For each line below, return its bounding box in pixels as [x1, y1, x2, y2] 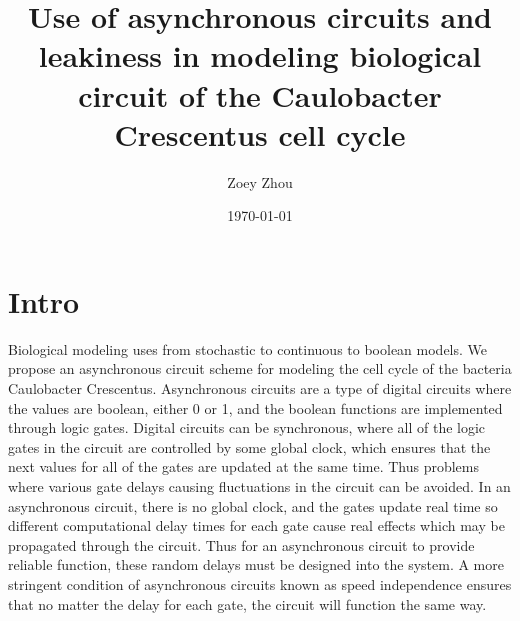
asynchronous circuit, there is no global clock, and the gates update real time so [8, 495, 498, 516]
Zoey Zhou [227, 171, 293, 192]
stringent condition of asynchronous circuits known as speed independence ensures [8, 573, 512, 594]
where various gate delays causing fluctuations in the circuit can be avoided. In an [8, 475, 511, 496]
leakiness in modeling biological [38, 35, 482, 76]
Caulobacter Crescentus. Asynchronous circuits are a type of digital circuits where [8, 378, 512, 398]
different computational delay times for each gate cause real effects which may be [8, 515, 505, 536]
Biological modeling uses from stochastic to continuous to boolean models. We [8, 338, 488, 359]
